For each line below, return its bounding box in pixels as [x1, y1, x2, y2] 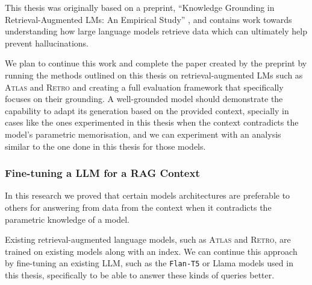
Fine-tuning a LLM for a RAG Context [5, 165, 200, 181]
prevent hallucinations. [5, 36, 89, 49]
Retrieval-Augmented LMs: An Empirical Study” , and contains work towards [5, 13, 292, 25]
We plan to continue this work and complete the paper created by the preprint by [5, 57, 307, 69]
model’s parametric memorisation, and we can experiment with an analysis [5, 127, 281, 140]
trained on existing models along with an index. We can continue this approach [5, 245, 298, 257]
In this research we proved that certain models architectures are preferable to [5, 189, 290, 202]
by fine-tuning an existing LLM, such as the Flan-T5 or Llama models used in [5, 257, 293, 269]
